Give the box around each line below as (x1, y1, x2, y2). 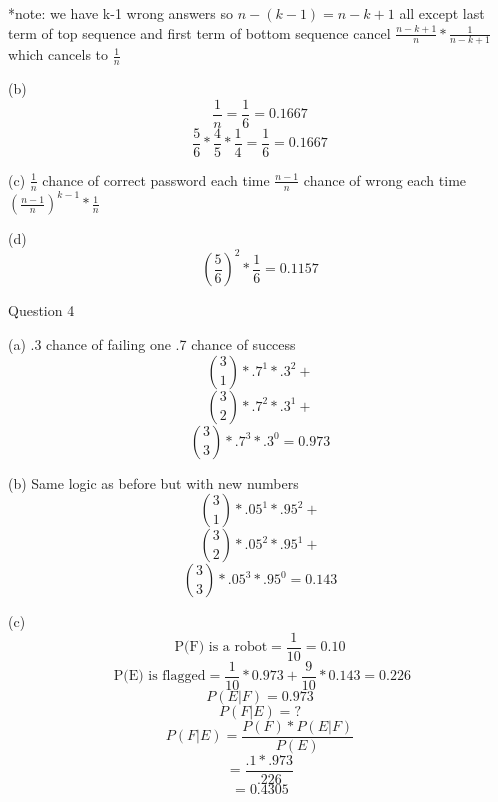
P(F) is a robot (174, 640, 268, 655)
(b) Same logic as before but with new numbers (8, 472, 299, 493)
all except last (399, 3, 485, 23)
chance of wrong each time (303, 169, 467, 190)
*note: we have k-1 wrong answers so (8, 3, 234, 23)
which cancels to (8, 44, 109, 65)
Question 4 (8, 300, 75, 321)
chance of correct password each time (42, 169, 270, 190)
